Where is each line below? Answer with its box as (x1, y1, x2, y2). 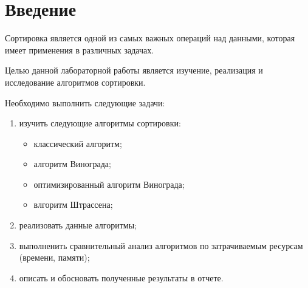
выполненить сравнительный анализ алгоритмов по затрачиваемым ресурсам (19, 239, 303, 252)
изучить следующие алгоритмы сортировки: (19, 117, 181, 129)
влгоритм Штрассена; (33, 198, 113, 211)
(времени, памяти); (19, 251, 90, 264)
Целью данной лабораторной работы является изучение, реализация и (5, 64, 263, 77)
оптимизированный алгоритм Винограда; (33, 177, 185, 190)
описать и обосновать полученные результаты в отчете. (19, 271, 224, 284)
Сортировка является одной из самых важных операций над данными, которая (5, 32, 295, 44)
